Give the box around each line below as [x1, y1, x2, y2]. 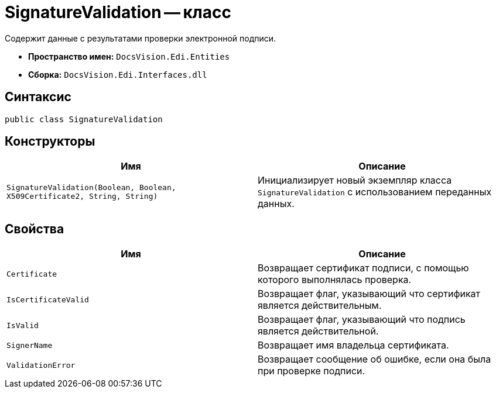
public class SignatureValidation [5, 114, 163, 124]
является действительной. [258, 325, 379, 337]
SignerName [6, 340, 53, 350]
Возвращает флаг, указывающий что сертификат [258, 288, 481, 300]
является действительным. [258, 299, 382, 312]
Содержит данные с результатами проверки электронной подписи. [5, 33, 276, 43]
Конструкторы [5, 134, 95, 149]
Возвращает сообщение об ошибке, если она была [258, 353, 491, 366]
